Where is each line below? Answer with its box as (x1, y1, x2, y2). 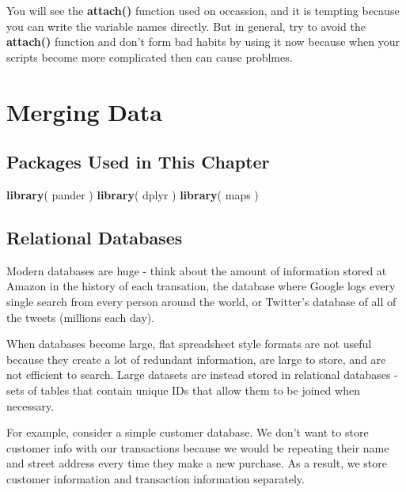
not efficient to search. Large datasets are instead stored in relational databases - (6, 366, 398, 383)
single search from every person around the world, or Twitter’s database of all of (6, 293, 397, 309)
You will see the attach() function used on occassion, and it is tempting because (6, 2, 400, 18)
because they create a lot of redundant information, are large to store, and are (6, 350, 386, 367)
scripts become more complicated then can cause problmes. (6, 48, 293, 65)
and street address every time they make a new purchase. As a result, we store (6, 455, 387, 471)
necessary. (6, 397, 55, 414)
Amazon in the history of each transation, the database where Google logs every (6, 278, 396, 294)
